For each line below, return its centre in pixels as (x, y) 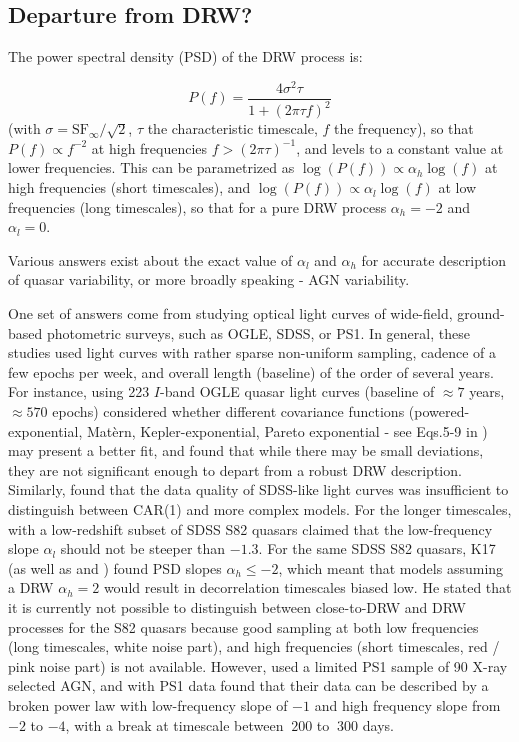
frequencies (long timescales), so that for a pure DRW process (197, 206)
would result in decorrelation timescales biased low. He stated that (307, 587)
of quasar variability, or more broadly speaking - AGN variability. (209, 279)
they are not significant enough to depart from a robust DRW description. (235, 469)
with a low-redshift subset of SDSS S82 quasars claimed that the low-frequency (250, 528)
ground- (481, 313)
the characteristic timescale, (232, 128)
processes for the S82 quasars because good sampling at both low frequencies (243, 626)
